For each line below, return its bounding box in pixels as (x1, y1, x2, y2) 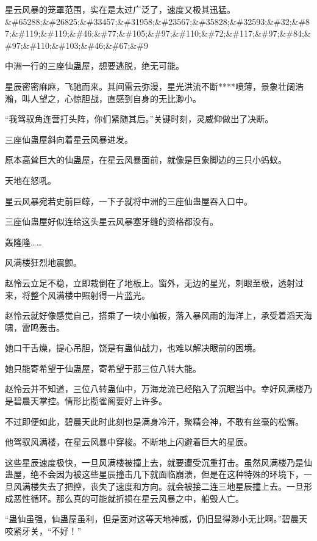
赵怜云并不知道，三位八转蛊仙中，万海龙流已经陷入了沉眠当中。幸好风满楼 (5, 382, 304, 395)
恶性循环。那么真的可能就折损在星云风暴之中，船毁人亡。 (13, 492, 244, 504)
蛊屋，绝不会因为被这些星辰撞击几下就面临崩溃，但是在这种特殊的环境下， (5, 468, 304, 481)
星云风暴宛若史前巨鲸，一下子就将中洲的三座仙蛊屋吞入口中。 (5, 194, 252, 207)
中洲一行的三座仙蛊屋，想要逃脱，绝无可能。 (5, 59, 184, 72)
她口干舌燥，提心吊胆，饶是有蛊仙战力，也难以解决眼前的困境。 (5, 341, 261, 354)
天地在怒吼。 (5, 173, 56, 186)
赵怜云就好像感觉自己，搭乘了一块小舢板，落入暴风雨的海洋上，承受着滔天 (5, 309, 304, 322)
